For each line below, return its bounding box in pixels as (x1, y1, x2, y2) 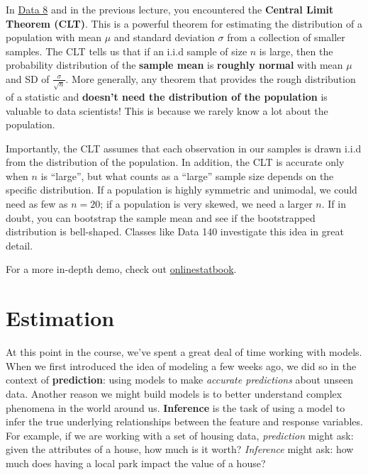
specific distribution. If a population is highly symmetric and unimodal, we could (6, 182, 357, 197)
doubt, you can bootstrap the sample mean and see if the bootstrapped (6, 210, 316, 225)
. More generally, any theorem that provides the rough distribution (65, 71, 356, 86)
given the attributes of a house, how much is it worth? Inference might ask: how (6, 442, 354, 457)
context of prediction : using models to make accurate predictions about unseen (6, 372, 353, 387)
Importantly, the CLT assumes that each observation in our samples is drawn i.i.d (6, 140, 362, 155)
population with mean (6, 30, 101, 45)
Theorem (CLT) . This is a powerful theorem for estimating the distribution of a (6, 16, 362, 30)
